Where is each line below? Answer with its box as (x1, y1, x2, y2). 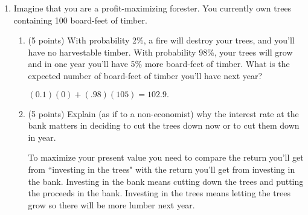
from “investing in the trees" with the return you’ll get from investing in (28, 162, 295, 175)
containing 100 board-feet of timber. (13, 13, 147, 26)
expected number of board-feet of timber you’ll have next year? (28, 69, 263, 82)
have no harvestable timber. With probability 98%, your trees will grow (28, 45, 293, 58)
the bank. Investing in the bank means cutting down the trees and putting (28, 175, 304, 187)
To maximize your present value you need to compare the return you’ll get (28, 151, 304, 164)
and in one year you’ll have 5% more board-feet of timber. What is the (28, 57, 290, 70)
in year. (28, 130, 56, 143)
